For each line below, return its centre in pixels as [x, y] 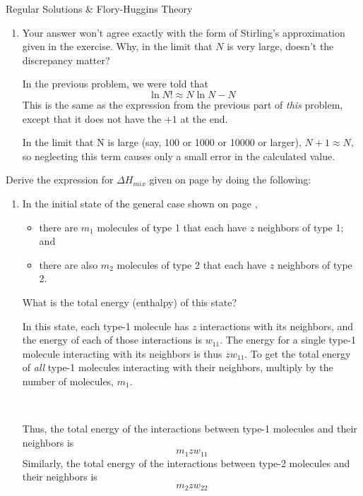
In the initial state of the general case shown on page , [140, 203]
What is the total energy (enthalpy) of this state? [130, 302]
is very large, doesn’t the [280, 46]
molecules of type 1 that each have [172, 227]
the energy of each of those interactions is [112, 340]
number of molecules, [68, 381]
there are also [69, 264]
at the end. [204, 118]
